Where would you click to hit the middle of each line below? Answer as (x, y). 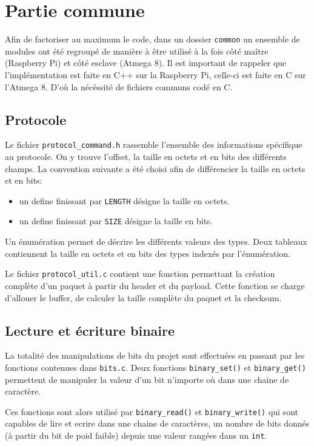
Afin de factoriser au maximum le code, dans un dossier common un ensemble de (152, 39)
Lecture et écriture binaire (90, 330)
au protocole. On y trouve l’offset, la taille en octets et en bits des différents (146, 157)
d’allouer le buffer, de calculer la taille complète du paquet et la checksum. (143, 297)
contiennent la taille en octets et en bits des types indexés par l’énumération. (148, 253)
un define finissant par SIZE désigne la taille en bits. (116, 221)
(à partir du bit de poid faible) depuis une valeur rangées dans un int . (136, 435)
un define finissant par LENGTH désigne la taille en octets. (124, 200)
